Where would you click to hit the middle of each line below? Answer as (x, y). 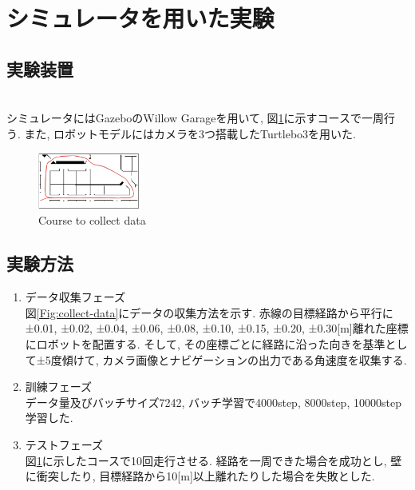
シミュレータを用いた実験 (140, 18)
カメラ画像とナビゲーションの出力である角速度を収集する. (255, 359)
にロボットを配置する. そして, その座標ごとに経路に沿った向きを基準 (205, 343)
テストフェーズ (64, 444)
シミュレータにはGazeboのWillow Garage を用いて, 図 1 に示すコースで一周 (195, 118)
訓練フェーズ (59, 386)
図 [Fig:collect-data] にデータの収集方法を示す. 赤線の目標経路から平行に (209, 312)
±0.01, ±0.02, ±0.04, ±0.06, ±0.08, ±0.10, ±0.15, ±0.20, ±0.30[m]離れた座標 (217, 328)
